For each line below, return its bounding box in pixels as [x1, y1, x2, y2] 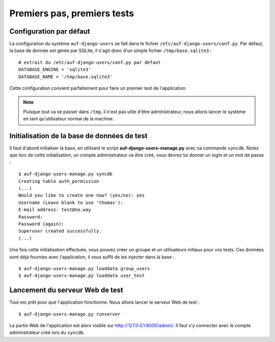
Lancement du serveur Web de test [9, 286, 123, 295]
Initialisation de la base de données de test [9, 131, 148, 140]
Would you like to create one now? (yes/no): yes [18, 193, 145, 198]
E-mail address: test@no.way [18, 207, 91, 213]
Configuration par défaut [9, 27, 90, 36]
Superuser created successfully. [18, 228, 102, 234]
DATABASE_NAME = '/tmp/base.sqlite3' [18, 74, 113, 80]
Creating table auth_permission [18, 178, 99, 184]
